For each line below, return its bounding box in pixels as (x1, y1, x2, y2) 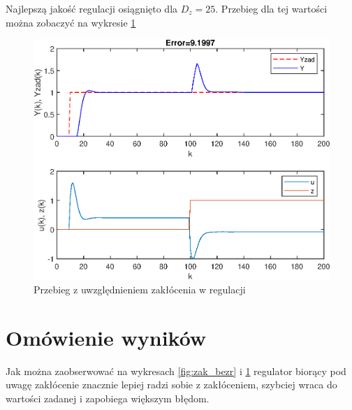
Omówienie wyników (6, 323, 207, 351)
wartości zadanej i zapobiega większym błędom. (6, 390, 210, 405)
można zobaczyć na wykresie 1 (6, 15, 136, 29)
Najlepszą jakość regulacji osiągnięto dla (6, 1, 178, 15)
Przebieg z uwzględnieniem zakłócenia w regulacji (34, 281, 246, 296)
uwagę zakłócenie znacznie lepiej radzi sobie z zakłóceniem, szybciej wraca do (6, 377, 337, 392)
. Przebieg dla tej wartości (215, 1, 328, 15)
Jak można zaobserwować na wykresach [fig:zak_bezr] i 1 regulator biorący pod (6, 363, 346, 378)
